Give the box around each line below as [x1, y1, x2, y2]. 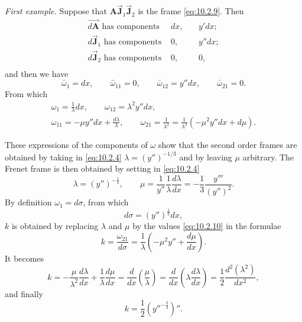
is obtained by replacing [11, 220, 99, 232]
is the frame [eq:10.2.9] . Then [138, 5, 244, 17]
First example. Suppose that [5, 5, 108, 17]
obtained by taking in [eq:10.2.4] [5, 150, 122, 163]
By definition [5, 196, 52, 208]
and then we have [5, 67, 69, 79]
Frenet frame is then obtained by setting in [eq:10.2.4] [5, 162, 200, 175]
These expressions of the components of [5, 139, 148, 151]
